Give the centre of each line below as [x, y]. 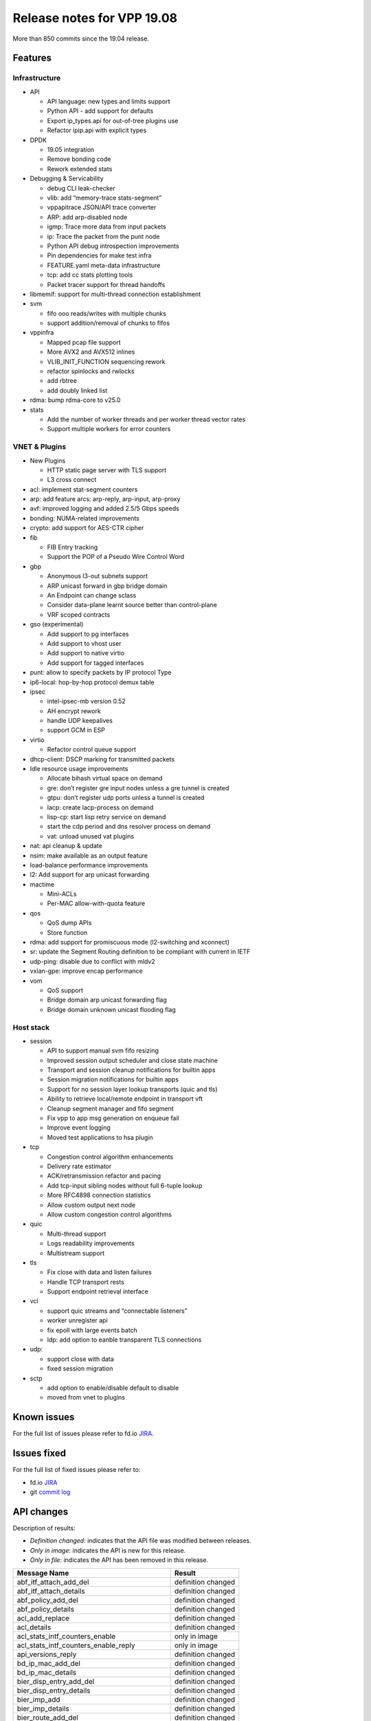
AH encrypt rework [74, 711]
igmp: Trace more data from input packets [106, 226]
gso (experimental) [57, 624]
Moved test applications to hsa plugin [100, 1137]
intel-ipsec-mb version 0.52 [87, 701]
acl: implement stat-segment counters [84, 489]
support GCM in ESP [76, 730]
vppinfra [42, 332]
